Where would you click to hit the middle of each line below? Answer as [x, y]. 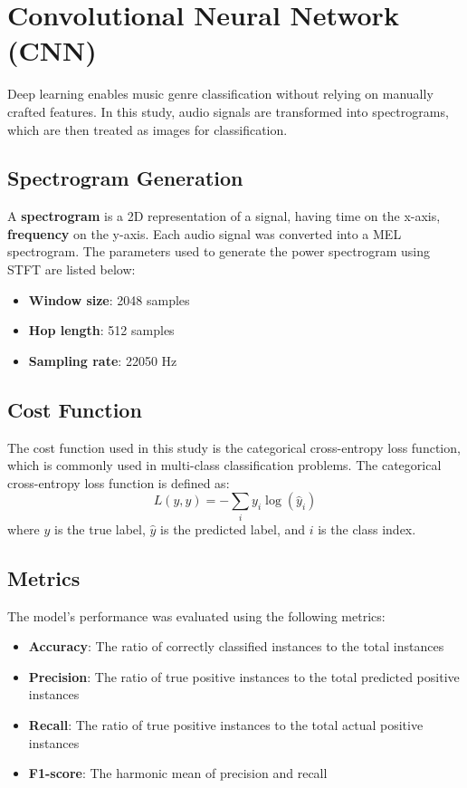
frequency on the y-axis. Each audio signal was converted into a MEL [205, 233]
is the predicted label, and [233, 529]
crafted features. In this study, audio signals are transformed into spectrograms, [228, 111]
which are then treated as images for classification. [148, 129]
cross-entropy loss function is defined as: [119, 482]
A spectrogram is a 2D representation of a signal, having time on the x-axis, [224, 216]
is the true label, [100, 529]
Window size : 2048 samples [109, 299]
